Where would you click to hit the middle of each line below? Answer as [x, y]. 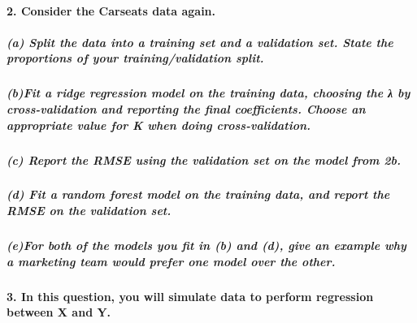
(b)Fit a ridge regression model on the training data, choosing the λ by [208, 93]
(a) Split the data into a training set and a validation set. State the [200, 42]
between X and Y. [59, 312]
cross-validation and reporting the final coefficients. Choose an [186, 108]
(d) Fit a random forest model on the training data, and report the [198, 194]
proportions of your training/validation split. [135, 58]
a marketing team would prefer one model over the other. [171, 261]
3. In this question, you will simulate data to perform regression [190, 296]
